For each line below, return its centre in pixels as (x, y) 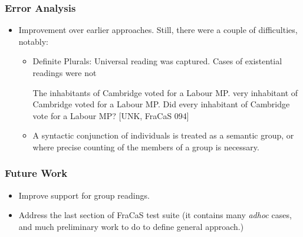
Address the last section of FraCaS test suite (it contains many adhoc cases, (155, 215)
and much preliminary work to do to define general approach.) (131, 226)
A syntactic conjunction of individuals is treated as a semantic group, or (163, 135)
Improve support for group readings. (84, 195)
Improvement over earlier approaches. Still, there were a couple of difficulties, (158, 30)
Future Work (36, 173)
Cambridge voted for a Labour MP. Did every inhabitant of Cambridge (161, 104)
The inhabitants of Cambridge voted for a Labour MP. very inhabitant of (165, 92)
